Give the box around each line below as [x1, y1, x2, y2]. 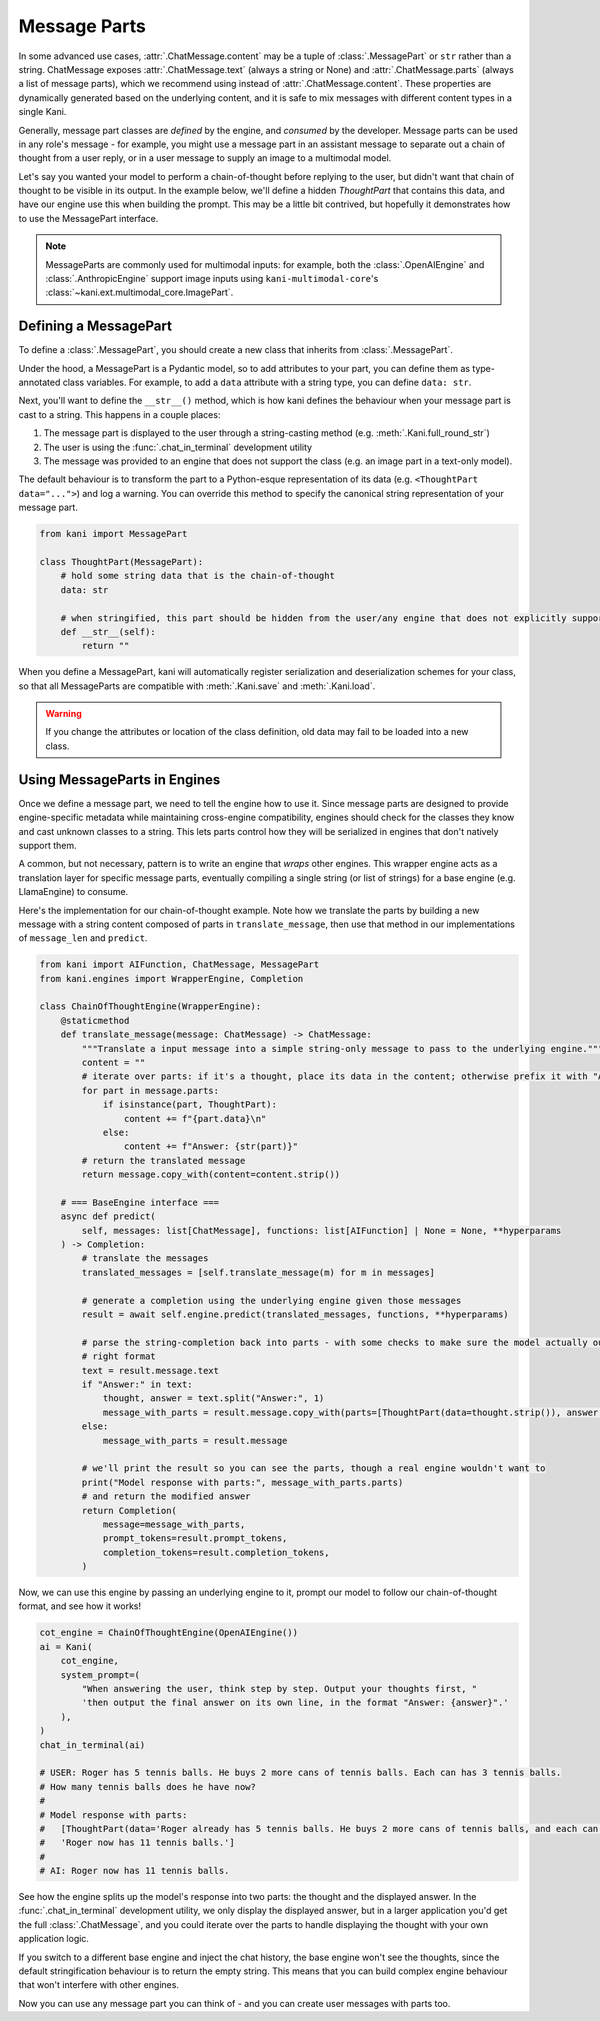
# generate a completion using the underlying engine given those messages [81, 1295, 462, 1306]
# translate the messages [81, 1253, 209, 1264]
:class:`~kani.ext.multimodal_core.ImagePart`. [45, 286, 234, 299]
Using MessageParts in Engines [18, 771, 221, 788]
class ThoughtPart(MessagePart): [39, 556, 204, 567]
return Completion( [81, 1505, 177, 1516]
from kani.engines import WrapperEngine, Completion [39, 973, 304, 984]
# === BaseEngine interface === [60, 1196, 220, 1208]
